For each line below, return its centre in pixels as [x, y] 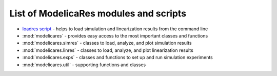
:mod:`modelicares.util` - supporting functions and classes [84, 65]
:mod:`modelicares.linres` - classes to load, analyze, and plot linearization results [108, 50]
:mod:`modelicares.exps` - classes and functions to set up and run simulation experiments [117, 58]
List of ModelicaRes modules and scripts [98, 13]
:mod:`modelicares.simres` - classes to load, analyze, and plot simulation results [107, 43]
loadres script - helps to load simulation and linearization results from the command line [115, 29]
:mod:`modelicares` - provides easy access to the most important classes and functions [115, 35]
